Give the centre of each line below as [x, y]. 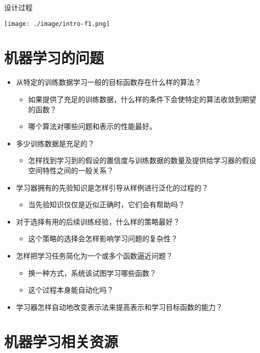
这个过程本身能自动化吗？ [71, 290]
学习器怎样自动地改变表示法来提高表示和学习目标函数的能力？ [119, 307]
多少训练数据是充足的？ [55, 143]
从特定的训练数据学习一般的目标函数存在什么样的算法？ [109, 82]
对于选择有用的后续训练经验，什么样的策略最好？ [98, 221]
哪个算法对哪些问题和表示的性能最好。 [92, 126]
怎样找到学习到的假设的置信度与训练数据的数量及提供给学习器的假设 [142, 160]
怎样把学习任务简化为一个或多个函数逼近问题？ [94, 255]
